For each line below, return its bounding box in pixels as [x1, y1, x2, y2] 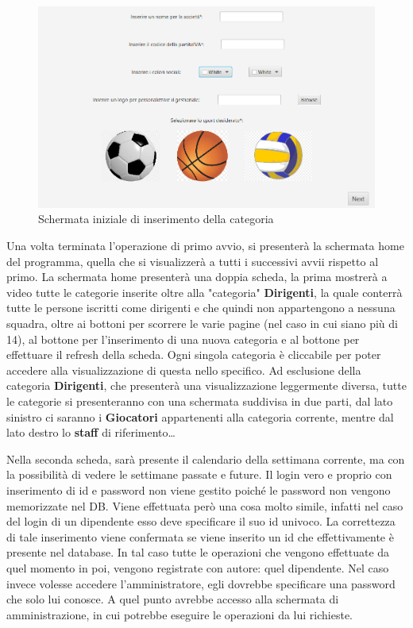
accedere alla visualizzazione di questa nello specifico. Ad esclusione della [6, 361, 361, 378]
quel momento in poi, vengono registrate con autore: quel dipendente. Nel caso [6, 559, 389, 576]
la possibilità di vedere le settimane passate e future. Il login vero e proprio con [6, 466, 392, 483]
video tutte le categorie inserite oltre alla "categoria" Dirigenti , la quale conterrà [6, 283, 403, 300]
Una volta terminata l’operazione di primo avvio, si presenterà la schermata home [6, 237, 404, 254]
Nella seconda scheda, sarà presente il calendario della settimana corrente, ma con [6, 450, 405, 467]
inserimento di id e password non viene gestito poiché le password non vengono [6, 481, 391, 498]
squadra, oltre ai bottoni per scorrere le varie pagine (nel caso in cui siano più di [6, 315, 398, 332]
